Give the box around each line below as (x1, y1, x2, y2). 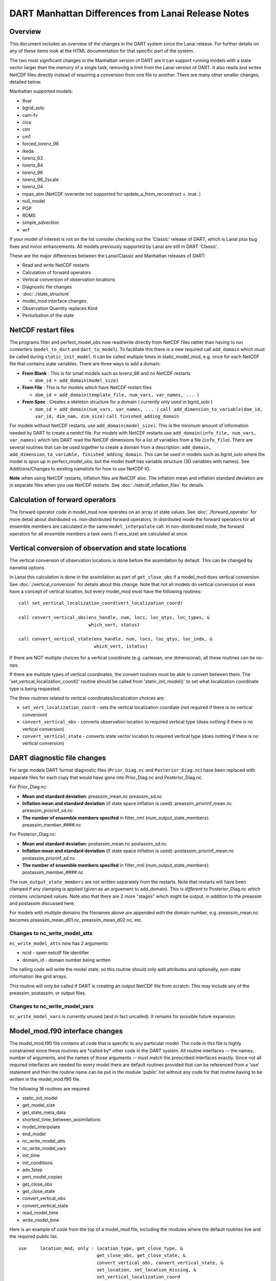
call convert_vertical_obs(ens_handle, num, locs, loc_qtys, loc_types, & (18, 615, 210, 621)
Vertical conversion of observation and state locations (9, 544, 187, 553)
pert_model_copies (22, 1174, 62, 1180)
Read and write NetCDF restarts (22, 262, 89, 268)
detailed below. (9, 79, 42, 85)
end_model (22, 1130, 46, 1137)
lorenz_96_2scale (22, 177, 59, 183)
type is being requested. (9, 686, 61, 692)
